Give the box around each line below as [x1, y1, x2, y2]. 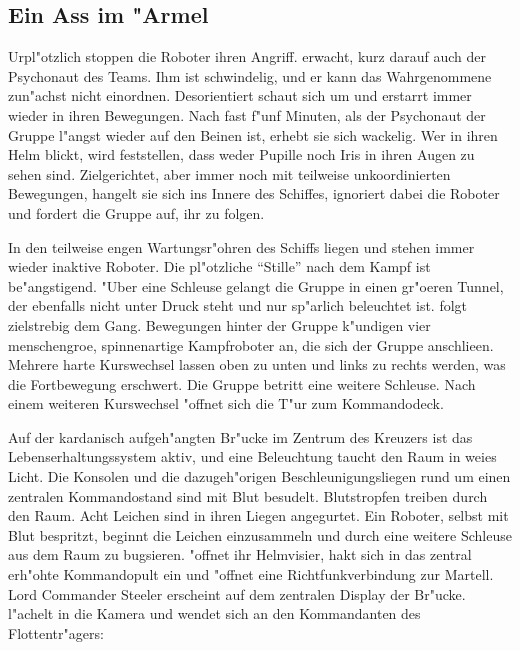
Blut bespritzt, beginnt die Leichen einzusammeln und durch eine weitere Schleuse [8, 524, 512, 545]
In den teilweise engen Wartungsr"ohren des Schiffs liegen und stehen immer [8, 236, 475, 257]
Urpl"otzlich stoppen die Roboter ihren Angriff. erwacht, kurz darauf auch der [8, 46, 486, 67]
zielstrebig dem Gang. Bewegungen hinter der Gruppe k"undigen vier [8, 314, 431, 335]
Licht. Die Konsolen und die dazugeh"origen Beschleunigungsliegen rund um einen [8, 466, 511, 487]
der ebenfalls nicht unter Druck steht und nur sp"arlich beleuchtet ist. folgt [8, 295, 468, 316]
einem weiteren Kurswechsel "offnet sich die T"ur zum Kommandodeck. [8, 393, 444, 414]
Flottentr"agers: [8, 622, 104, 643]
